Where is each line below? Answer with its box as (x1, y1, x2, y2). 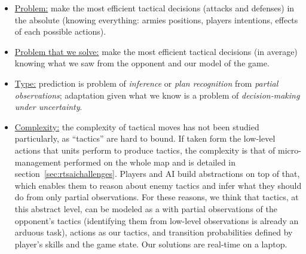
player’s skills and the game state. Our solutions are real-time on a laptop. (14, 237, 287, 250)
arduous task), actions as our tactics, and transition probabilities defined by (14, 226, 293, 238)
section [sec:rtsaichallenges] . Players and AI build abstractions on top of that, (14, 167, 300, 180)
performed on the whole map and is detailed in (63, 155, 236, 168)
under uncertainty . (14, 100, 82, 113)
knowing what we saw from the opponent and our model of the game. (14, 57, 270, 69)
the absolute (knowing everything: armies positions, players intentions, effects (14, 13, 298, 26)
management (14, 155, 62, 168)
